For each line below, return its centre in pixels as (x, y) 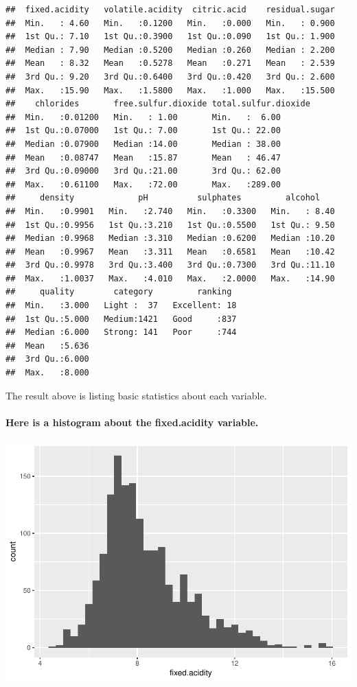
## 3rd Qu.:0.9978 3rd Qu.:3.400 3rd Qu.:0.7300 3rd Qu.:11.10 (170, 265)
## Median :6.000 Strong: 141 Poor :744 (121, 333)
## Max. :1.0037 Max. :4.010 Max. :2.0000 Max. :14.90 (170, 278)
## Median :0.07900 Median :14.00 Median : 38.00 (143, 144)
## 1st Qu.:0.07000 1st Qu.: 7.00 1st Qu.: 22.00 (143, 131)
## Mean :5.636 (47, 346)
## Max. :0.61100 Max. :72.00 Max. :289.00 (143, 184)
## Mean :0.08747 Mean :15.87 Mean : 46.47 (143, 158)
